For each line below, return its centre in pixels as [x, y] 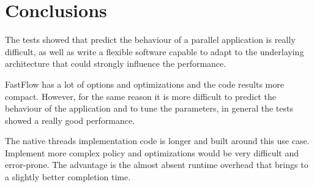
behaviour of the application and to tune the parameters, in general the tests [149, 108]
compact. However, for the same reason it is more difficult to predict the [140, 96]
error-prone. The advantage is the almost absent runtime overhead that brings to [157, 165]
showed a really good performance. [70, 120]
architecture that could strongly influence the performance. [116, 63]
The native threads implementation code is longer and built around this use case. [157, 141]
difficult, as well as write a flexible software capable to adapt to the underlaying [155, 51]
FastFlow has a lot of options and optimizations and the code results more [144, 84]
